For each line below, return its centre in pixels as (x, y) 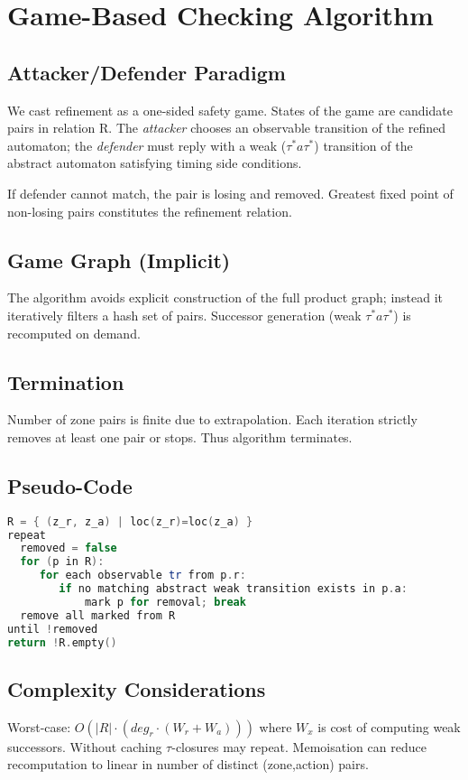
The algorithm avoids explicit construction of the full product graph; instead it (225, 297)
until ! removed (53, 629)
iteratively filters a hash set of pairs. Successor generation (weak (184, 315)
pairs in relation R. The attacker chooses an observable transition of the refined (226, 128)
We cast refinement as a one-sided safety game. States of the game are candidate (230, 110)
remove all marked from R (98, 615)
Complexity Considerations (137, 688)
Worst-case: (39, 726)
